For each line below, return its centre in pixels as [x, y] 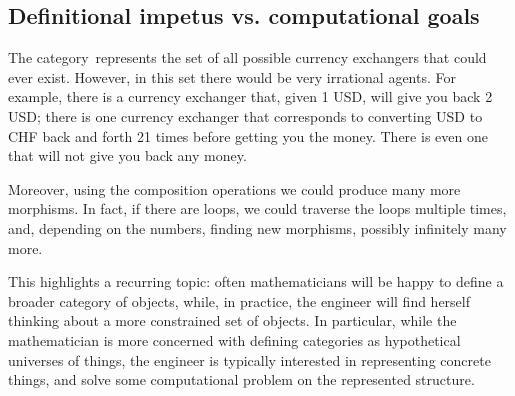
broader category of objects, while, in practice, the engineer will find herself [239, 300]
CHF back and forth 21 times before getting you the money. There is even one [248, 135]
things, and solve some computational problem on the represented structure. [241, 379]
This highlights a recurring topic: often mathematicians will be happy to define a [256, 281]
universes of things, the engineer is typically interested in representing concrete [249, 359]
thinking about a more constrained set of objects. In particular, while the [232, 320]
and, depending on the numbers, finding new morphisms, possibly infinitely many [257, 227]
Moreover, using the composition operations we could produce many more [234, 188]
